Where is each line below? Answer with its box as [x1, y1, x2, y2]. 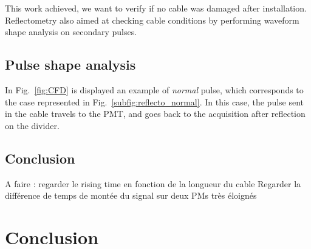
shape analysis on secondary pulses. [5, 25, 137, 38]
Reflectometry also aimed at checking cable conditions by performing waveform [5, 13, 299, 26]
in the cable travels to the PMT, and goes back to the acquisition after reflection [5, 107, 306, 120]
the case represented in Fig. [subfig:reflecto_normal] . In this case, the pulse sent [5, 95, 304, 108]
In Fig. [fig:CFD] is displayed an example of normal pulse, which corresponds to [5, 83, 304, 96]
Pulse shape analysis [5, 55, 136, 74]
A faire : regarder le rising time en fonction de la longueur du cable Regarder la [5, 177, 301, 190]
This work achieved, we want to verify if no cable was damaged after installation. [5, 2, 307, 14]
